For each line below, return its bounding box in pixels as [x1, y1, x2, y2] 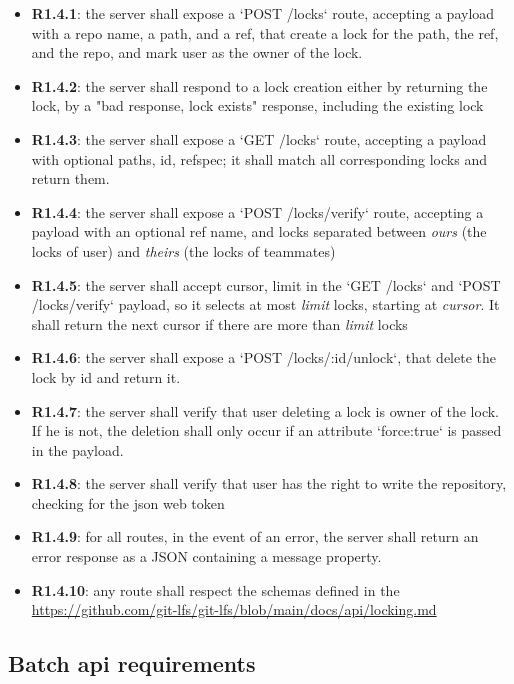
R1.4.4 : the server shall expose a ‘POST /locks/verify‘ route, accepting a [31, 201, 484, 222]
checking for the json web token [31, 492, 225, 513]
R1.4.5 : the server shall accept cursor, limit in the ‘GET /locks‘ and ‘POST [31, 274, 501, 295]
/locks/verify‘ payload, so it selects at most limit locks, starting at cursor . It [31, 294, 500, 315]
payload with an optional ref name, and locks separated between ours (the [31, 221, 487, 242]
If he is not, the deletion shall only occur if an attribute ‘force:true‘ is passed [31, 420, 502, 441]
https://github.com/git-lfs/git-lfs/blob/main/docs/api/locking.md [31, 599, 437, 620]
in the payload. [31, 439, 124, 460]
